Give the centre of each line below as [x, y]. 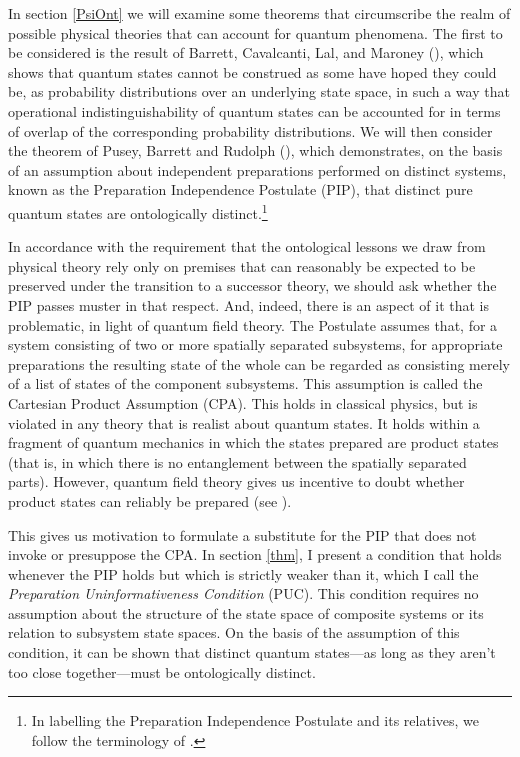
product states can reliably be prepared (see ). [150, 500]
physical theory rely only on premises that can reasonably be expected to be [242, 265]
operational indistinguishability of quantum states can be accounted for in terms [254, 110]
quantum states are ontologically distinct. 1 [138, 211]
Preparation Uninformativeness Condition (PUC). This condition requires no [243, 593]
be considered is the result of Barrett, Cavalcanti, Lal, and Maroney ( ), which [246, 52]
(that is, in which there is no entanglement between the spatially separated [237, 461]
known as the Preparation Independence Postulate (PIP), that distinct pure [240, 189]
